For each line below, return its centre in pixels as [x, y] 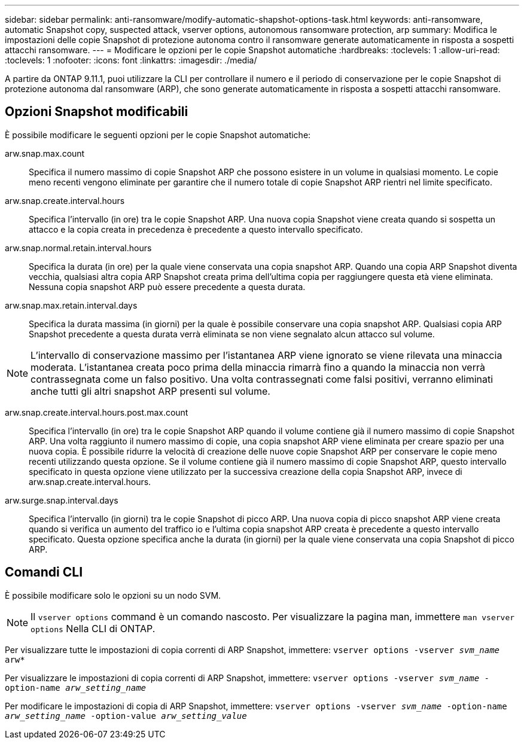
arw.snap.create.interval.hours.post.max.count [97, 412]
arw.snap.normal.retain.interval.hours [78, 248]
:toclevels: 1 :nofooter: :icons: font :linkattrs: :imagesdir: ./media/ [131, 60]
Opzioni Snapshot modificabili [97, 112]
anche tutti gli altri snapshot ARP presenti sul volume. [150, 391]
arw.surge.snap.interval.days [62, 500]
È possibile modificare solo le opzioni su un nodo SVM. [113, 595]
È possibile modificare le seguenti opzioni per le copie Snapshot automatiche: [158, 135]
